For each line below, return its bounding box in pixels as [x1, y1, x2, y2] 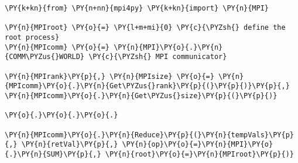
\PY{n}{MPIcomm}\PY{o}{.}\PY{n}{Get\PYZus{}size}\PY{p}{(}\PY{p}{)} [5, 91, 278, 100]
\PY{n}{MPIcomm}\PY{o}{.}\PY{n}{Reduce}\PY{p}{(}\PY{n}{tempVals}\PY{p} [5, 130, 294, 139]
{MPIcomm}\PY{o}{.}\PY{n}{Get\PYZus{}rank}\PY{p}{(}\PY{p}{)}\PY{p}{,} [5, 82, 290, 91]
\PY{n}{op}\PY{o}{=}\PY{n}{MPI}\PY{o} [122, 140, 273, 149]
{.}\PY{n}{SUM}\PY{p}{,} [5, 150, 101, 158]
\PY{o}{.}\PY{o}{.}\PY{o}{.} [5, 111, 118, 120]
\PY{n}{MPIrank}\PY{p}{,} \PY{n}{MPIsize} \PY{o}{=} [5, 72, 214, 81]
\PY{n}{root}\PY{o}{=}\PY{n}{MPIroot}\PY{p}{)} [105, 150, 294, 158]
